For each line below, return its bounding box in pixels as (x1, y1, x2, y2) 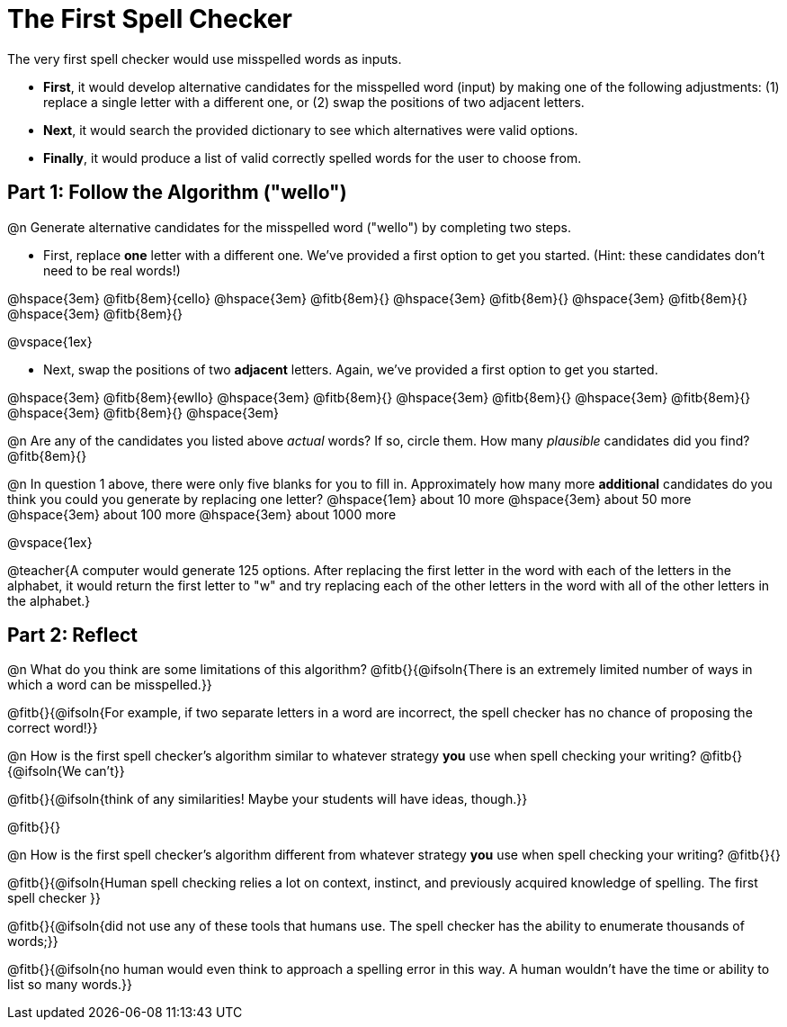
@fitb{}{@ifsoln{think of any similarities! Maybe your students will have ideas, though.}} (7, 791, 528, 807)
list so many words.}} (7, 977, 132, 993)
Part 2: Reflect (7, 624, 139, 647)
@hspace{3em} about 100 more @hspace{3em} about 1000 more (7, 506, 397, 522)
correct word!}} (7, 720, 98, 736)
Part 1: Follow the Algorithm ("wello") (7, 181, 347, 204)
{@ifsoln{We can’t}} (7, 763, 125, 779)
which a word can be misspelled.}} (7, 677, 212, 693)
